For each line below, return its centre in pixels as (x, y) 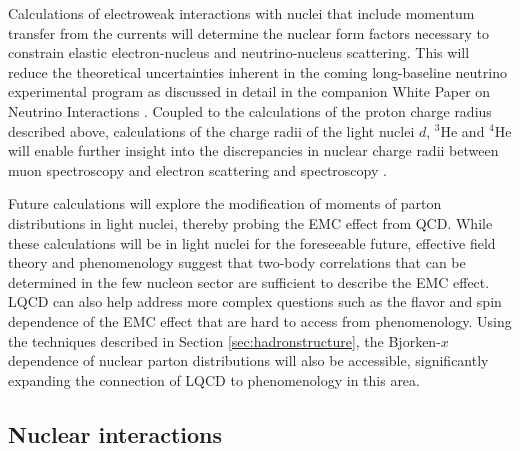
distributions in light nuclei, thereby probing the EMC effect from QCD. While (250, 222)
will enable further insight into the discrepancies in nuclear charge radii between (253, 150)
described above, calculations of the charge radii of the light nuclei (211, 130)
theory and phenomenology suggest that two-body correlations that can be (237, 262)
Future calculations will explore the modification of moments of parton (225, 203)
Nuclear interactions (115, 433)
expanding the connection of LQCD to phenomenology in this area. (214, 379)
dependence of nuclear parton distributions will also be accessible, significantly (248, 360)
